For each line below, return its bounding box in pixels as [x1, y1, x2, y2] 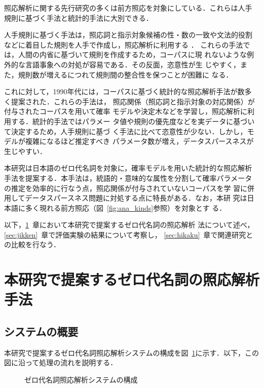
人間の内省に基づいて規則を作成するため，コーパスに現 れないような [18, 49, 247, 60]
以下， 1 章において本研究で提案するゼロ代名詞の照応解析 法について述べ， [4, 219, 254, 230]
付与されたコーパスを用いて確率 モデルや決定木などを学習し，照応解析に [4, 106, 248, 117]
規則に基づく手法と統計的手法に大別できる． [4, 12, 153, 23]
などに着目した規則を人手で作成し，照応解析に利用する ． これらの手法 [4, 39, 243, 50]
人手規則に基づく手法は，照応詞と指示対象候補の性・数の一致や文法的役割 [4, 29, 252, 40]
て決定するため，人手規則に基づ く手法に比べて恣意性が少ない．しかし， [4, 126, 247, 136]
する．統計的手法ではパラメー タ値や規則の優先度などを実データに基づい [11, 115, 255, 126]
